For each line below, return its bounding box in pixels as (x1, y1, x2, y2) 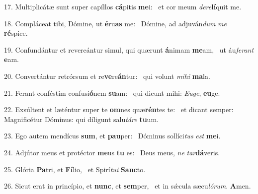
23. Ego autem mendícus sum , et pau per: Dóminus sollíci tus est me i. (4, 130, 221, 141)
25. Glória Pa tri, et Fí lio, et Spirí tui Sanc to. (4, 164, 146, 174)
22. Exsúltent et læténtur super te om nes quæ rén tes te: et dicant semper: (4, 104, 234, 115)
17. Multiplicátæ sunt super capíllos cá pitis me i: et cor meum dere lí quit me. (4, 1, 242, 11)
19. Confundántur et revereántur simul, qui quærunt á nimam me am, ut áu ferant (4, 44, 254, 55)
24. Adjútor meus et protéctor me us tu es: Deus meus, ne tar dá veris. (4, 147, 220, 157)
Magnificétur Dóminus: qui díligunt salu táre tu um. (4, 114, 159, 124)
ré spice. (4, 28, 28, 38)
